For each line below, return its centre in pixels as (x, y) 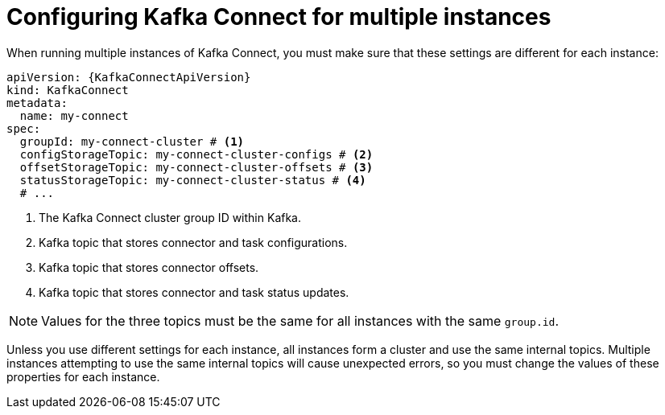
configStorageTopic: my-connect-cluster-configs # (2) (196, 154)
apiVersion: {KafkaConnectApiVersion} (129, 77)
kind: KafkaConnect (68, 90)
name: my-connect (74, 115)
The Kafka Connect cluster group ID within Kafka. (170, 217)
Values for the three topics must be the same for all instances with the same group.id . (300, 320)
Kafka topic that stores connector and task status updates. (194, 292)
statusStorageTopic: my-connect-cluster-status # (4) (193, 180)
